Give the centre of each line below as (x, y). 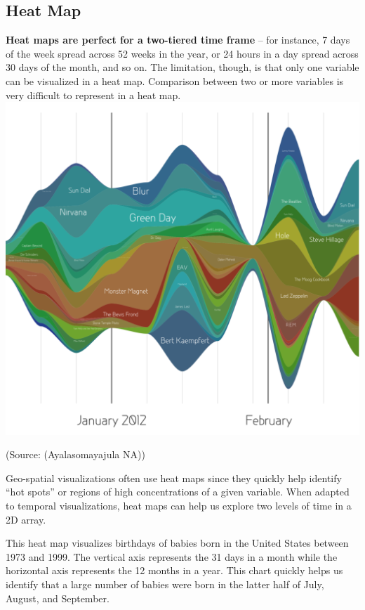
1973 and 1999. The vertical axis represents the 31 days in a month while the (172, 556)
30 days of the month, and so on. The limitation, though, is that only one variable (182, 67)
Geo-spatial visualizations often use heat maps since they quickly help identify (174, 478)
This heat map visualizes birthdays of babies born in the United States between (177, 543)
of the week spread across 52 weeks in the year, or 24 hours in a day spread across (182, 53)
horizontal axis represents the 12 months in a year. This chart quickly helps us (174, 570)
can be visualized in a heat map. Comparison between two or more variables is (175, 80)
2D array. (26, 519)
